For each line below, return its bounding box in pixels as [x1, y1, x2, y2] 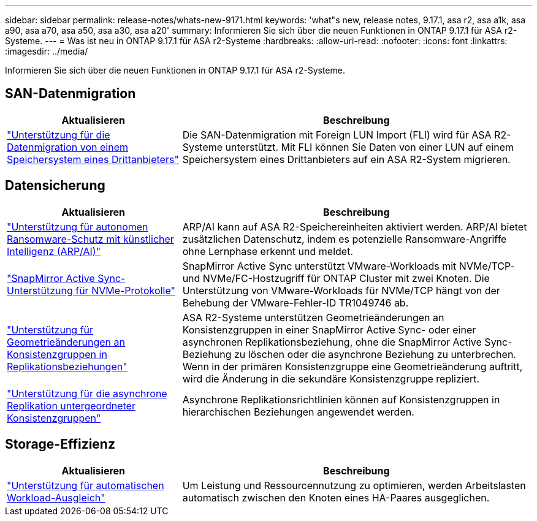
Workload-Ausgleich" [7, 491, 105, 504]
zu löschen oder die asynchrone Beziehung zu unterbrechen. [234, 348, 516, 360]
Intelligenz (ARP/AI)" [7, 245, 101, 257]
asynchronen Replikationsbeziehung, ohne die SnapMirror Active [182, 335, 482, 348]
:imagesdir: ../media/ [5, 46, 88, 56]
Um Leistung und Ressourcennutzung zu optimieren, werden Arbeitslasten [182, 479, 526, 492]
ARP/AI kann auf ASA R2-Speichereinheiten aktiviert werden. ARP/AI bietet [182, 220, 527, 233]
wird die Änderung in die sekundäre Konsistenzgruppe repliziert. [182, 372, 480, 385]
